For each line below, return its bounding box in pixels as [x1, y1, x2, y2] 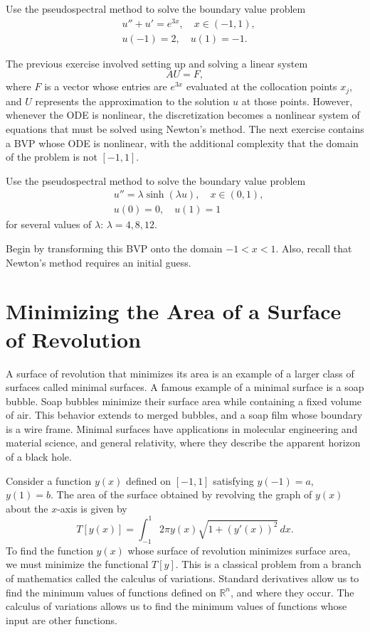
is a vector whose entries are [44, 79, 167, 94]
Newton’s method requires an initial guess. [6, 255, 191, 269]
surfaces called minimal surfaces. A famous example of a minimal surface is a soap [6, 380, 364, 395]
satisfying [213, 473, 254, 488]
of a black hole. [6, 449, 72, 464]
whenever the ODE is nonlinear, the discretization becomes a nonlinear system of [6, 107, 360, 122]
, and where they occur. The [231, 584, 354, 599]
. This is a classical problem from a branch [175, 557, 361, 572]
